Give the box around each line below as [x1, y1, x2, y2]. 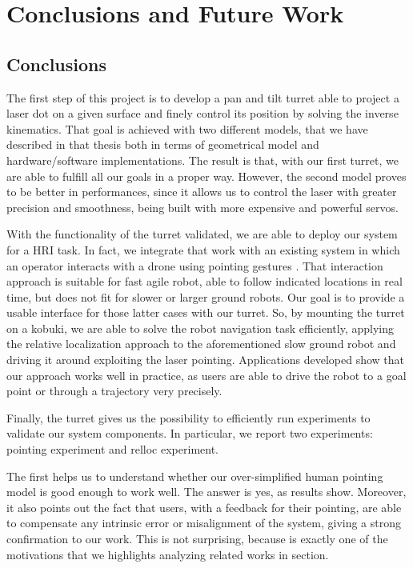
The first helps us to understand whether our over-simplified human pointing [6, 467, 383, 484]
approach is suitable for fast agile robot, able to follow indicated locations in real [6, 273, 403, 290]
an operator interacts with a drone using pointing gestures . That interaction [6, 257, 383, 274]
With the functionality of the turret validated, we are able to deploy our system [6, 226, 398, 242]
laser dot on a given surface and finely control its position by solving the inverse [6, 105, 399, 122]
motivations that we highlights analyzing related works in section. [6, 546, 329, 562]
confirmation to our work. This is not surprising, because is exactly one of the [6, 530, 388, 547]
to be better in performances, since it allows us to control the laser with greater [6, 183, 397, 200]
